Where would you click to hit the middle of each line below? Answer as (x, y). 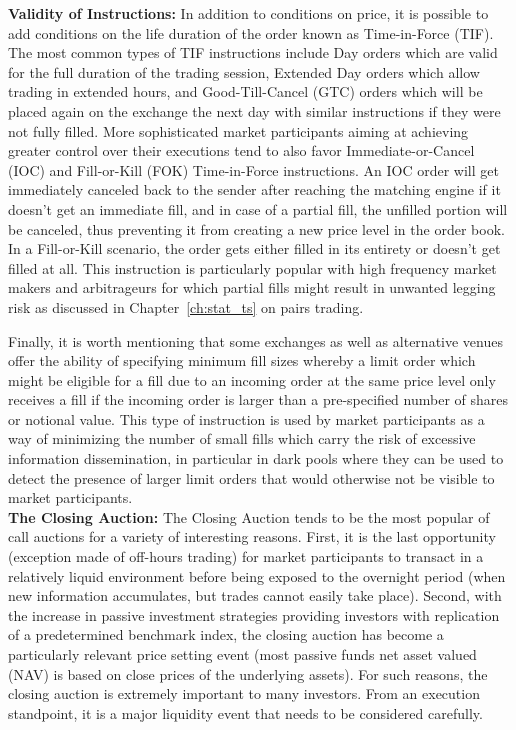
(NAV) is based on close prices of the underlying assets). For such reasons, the (248, 673)
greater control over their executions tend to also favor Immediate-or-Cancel (241, 150)
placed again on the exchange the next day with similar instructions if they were (254, 110)
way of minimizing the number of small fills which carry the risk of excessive (242, 438)
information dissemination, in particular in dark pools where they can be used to (256, 458)
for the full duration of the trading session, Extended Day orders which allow (244, 71)
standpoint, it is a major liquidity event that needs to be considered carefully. (245, 712)
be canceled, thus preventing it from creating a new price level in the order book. (256, 228)
